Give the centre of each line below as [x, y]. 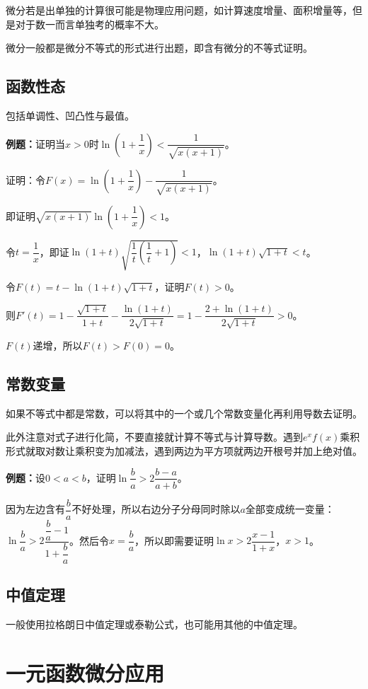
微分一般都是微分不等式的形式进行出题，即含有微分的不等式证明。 [159, 48]
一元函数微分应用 [85, 672]
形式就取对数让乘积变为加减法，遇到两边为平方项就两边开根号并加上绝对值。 [184, 450]
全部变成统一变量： [290, 509]
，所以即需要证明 [174, 540]
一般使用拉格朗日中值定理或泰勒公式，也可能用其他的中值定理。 [154, 624]
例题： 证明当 [35, 143]
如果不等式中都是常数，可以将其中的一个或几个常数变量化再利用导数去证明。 [184, 413]
